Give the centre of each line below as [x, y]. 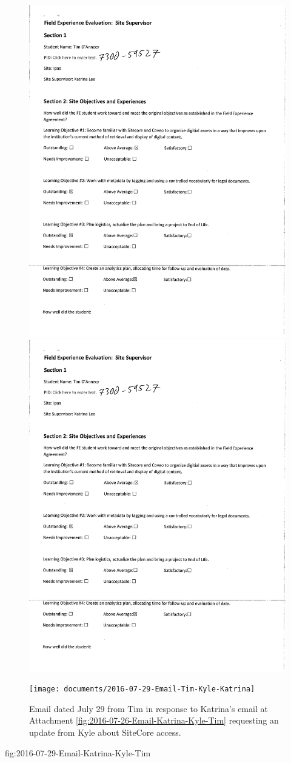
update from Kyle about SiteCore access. [105, 732]
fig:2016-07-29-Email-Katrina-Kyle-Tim [78, 752]
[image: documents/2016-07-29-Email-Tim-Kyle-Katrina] [142, 689]
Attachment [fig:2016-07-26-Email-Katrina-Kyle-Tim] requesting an [154, 720]
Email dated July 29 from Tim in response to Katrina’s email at [149, 708]
